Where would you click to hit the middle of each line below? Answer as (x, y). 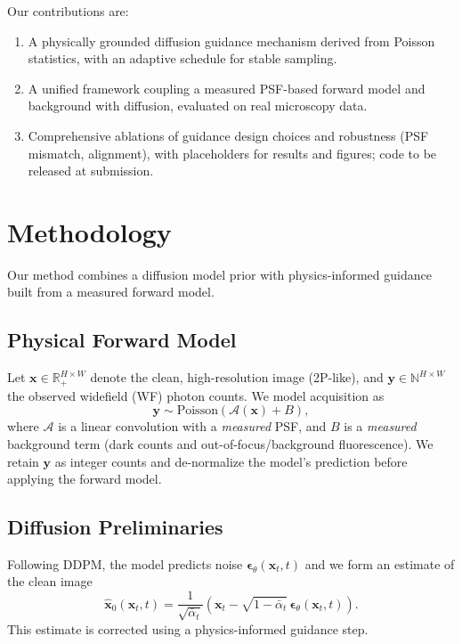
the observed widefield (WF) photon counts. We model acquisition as (196, 395)
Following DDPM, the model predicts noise (125, 563)
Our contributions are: (68, 11)
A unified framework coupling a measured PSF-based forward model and (227, 88)
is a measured (380, 426)
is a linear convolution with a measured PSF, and (192, 426)
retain (23, 461)
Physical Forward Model (122, 340)
